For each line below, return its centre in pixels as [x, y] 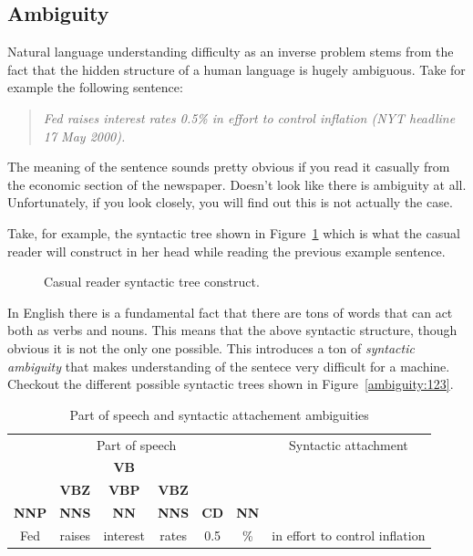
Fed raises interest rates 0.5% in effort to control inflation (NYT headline [249, 117]
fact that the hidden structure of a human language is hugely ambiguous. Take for [236, 69]
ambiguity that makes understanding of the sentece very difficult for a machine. [229, 366]
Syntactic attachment [349, 444]
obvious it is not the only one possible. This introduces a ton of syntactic [211, 347]
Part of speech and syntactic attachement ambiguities [219, 414]
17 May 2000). [84, 136]
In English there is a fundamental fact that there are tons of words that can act [230, 312]
